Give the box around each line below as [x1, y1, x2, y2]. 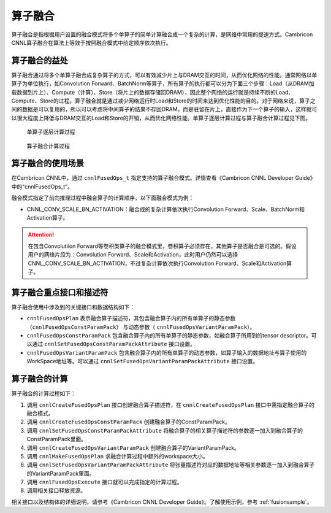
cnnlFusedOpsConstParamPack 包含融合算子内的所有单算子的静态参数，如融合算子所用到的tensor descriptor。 [26, 332, 312, 339]
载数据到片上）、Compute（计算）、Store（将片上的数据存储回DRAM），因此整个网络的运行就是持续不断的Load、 [11, 88, 294, 96]
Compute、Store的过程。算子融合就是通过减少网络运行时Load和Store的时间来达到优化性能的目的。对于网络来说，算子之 [11, 97, 316, 104]
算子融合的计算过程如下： [11, 390, 76, 397]
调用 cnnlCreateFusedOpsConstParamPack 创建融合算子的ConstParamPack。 [26, 418, 231, 426]
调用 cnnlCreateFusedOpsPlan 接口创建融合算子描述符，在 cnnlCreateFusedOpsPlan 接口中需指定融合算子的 [26, 401, 315, 408]
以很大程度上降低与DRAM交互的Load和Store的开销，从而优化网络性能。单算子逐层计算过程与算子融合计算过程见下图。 [11, 114, 311, 121]
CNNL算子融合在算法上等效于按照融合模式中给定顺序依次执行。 [11, 39, 172, 46]
